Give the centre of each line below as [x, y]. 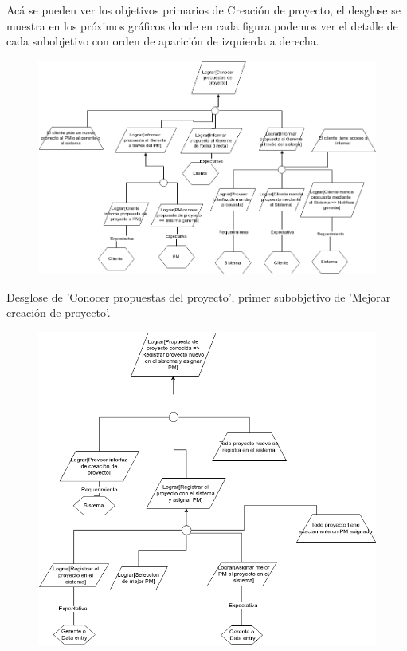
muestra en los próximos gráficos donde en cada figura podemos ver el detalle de [202, 25]
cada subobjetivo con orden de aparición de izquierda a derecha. [163, 41]
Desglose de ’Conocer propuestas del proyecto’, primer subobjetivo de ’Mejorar [199, 296]
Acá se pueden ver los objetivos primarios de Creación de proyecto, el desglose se [203, 10]
